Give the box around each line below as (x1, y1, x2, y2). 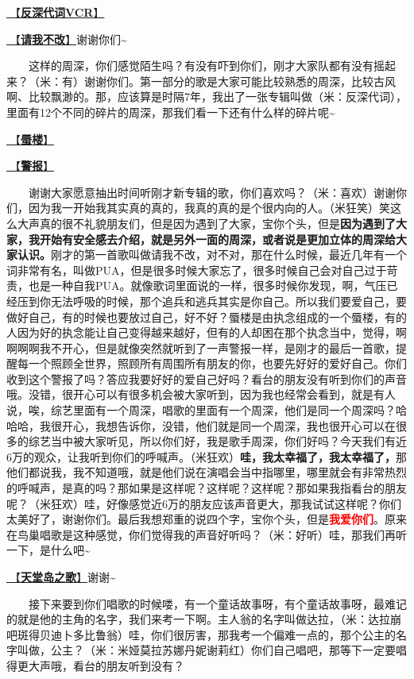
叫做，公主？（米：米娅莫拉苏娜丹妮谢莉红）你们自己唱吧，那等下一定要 (17, 642, 396, 658)
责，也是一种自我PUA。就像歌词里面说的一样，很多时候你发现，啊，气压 (6, 277, 387, 294)
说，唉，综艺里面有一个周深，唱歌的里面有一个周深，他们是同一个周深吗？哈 (6, 402, 407, 419)
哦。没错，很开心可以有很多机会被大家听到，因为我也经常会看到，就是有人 (6, 386, 396, 403)
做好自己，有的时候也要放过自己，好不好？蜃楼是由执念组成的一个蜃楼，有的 (6, 308, 407, 325)
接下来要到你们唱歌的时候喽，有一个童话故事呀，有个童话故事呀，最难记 (29, 595, 407, 611)
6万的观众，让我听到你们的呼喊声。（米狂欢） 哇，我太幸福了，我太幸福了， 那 (6, 448, 407, 465)
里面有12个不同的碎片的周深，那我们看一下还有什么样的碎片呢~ (6, 103, 335, 120)
